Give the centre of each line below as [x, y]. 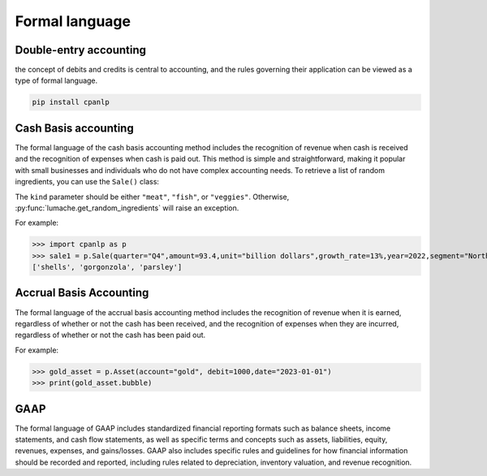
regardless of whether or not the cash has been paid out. [110, 335]
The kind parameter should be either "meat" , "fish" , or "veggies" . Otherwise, [152, 197]
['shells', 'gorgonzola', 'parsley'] [107, 267]
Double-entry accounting [80, 50]
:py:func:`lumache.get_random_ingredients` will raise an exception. [127, 208]
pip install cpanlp [71, 102]
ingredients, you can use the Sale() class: [87, 182]
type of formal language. [56, 80]
